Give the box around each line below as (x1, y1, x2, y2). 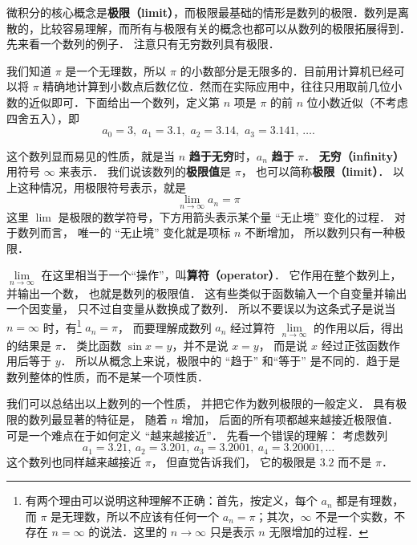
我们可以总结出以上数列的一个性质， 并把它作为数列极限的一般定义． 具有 (6, 395, 396, 412)
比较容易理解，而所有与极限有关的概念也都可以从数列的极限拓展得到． (39, 19, 411, 36)
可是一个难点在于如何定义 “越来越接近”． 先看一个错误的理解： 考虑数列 (6, 426, 388, 443)
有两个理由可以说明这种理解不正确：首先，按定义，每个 (25, 492, 318, 509)
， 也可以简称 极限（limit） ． (241, 163, 390, 180)
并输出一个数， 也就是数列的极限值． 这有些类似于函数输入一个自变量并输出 (6, 284, 407, 301)
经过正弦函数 (321, 336, 389, 353)
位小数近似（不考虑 (306, 93, 408, 110)
